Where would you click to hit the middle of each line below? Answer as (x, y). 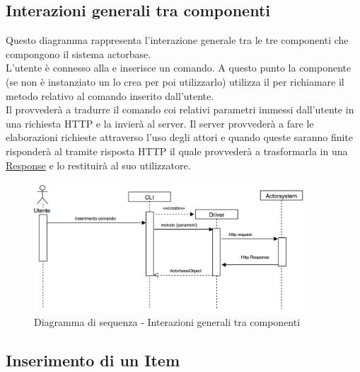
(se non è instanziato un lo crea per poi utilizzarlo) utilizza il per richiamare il (175, 81)
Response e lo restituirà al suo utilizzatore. (98, 165)
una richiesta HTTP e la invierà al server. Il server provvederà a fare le (160, 123)
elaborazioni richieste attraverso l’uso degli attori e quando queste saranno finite (180, 137)
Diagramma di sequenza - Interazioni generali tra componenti (167, 321)
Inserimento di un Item (93, 360)
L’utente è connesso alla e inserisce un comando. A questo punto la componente (179, 68)
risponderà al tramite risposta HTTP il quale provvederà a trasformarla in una (177, 151)
